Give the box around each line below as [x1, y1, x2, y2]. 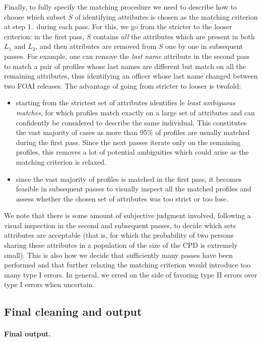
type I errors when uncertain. [4, 279, 95, 290]
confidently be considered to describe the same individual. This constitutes [16, 117, 247, 127]
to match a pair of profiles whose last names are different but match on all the [4, 60, 246, 71]
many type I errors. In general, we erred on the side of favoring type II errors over [4, 269, 257, 280]
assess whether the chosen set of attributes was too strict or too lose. [16, 193, 229, 203]
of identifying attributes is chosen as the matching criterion [75, 11, 258, 22]
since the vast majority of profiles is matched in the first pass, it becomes [16, 173, 242, 184]
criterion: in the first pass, [4, 31, 85, 41]
